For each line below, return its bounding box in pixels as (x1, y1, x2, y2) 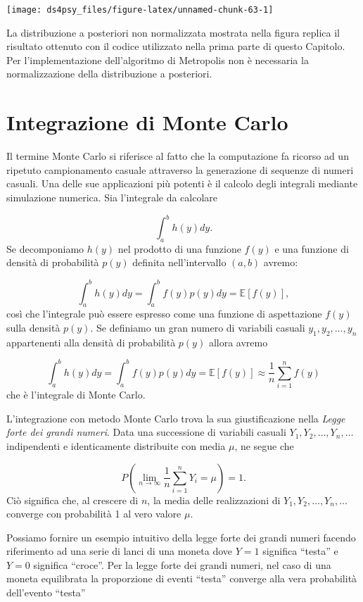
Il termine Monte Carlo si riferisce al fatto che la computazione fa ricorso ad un (6, 149, 349, 163)
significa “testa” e (262, 544, 338, 558)
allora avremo (208, 334, 268, 349)
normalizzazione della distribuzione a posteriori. (6, 66, 212, 81)
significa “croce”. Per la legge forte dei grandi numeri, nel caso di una (33, 557, 331, 572)
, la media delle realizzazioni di (147, 492, 281, 507)
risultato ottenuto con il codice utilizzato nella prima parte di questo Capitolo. (6, 39, 345, 54)
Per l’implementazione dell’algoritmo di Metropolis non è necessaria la (6, 52, 309, 67)
